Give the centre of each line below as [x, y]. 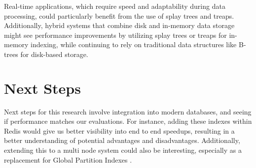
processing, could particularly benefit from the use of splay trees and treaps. [119, 15]
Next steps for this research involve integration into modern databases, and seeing [128, 111]
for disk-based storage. [54, 54]
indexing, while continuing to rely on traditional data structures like [134, 44]
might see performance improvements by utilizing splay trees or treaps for [115, 35]
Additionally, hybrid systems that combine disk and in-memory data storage [119, 25]
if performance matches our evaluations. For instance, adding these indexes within [128, 121]
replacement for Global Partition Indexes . [68, 159]
